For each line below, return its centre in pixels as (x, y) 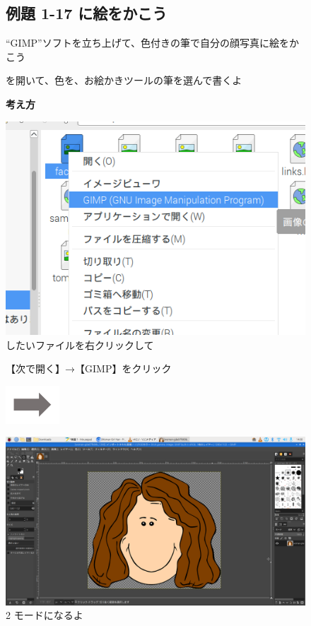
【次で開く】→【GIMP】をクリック (89, 368)
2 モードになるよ (45, 615)
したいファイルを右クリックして (80, 344)
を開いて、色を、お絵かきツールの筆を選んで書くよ (124, 80)
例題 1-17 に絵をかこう (87, 13)
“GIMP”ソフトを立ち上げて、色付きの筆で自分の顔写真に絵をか (152, 43)
